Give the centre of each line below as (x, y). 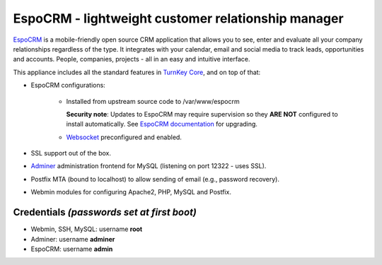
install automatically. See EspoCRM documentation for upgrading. (162, 124)
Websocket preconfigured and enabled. (124, 137)
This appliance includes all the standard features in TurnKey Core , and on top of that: (137, 72)
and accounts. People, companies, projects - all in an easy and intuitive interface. (132, 59)
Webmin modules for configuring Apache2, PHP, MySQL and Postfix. (131, 192)
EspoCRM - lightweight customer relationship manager (178, 18)
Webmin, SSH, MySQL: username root (87, 229)
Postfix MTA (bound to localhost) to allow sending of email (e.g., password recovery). (155, 179)
